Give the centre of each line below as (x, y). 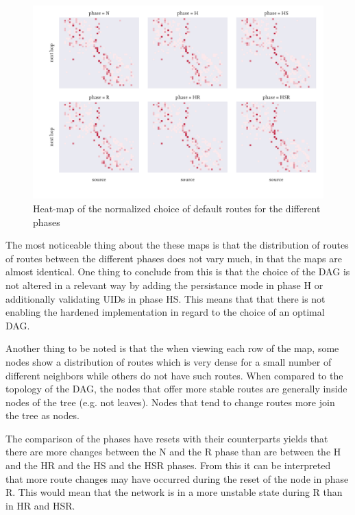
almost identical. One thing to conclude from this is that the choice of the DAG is (178, 272)
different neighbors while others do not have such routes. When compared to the (174, 375)
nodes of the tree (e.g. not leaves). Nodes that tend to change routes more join (170, 402)
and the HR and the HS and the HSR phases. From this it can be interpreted (168, 465)
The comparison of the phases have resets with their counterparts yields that (167, 438)
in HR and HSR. (40, 505)
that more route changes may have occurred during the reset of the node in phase (177, 478)
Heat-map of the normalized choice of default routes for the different (177, 208)
